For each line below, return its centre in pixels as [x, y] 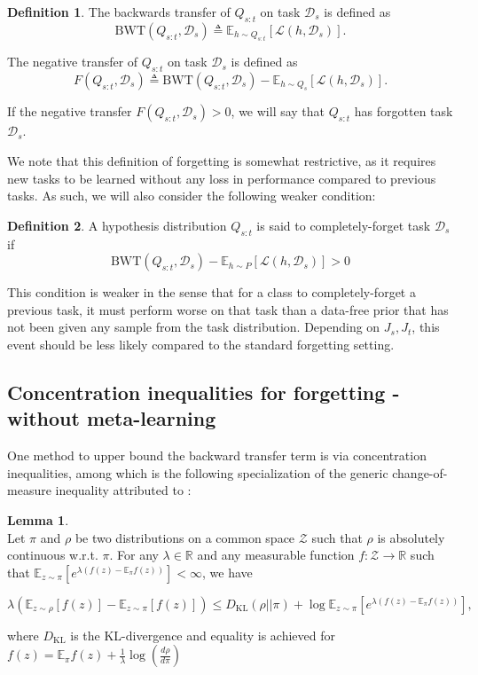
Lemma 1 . [38, 519]
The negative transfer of [73, 62]
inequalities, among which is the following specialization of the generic [198, 472]
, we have [227, 572]
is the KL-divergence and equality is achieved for [203, 635]
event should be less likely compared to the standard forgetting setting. [201, 344]
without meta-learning [112, 418]
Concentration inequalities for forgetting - [204, 392]
